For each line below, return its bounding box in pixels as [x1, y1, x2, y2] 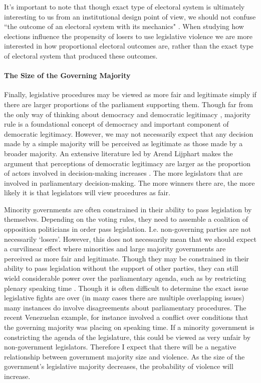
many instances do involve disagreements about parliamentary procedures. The [4, 302, 246, 312]
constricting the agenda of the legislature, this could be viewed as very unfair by [4, 331, 251, 342]
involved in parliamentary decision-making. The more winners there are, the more [4, 177, 255, 188]
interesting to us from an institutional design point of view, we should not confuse [4, 11, 256, 22]
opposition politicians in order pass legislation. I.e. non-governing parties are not [4, 224, 251, 234]
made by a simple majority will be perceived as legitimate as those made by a [4, 138, 243, 149]
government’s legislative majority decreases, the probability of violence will [4, 361, 233, 371]
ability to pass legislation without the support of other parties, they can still [4, 263, 238, 273]
